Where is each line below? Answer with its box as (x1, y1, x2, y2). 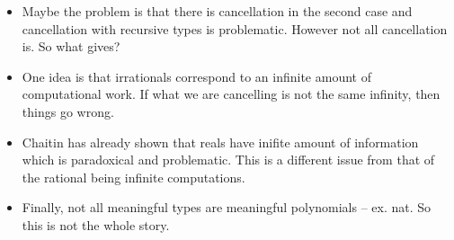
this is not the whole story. (22, 215, 170, 234)
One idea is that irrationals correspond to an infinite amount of (22, 67, 371, 85)
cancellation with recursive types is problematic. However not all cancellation (22, 19, 448, 38)
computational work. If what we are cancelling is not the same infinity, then (22, 84, 441, 103)
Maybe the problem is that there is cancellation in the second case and (22, 2, 413, 20)
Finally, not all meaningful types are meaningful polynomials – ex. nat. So (22, 198, 432, 217)
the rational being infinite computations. (22, 167, 245, 186)
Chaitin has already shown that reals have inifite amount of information (22, 132, 419, 151)
